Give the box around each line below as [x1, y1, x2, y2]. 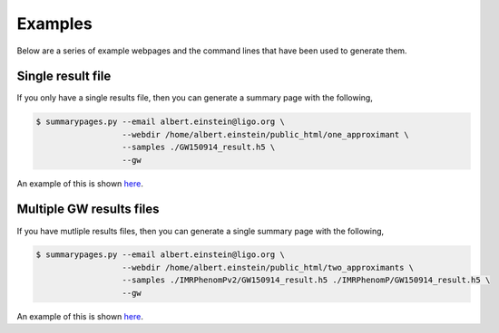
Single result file [16, 69, 112, 84]
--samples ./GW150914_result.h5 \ [122, 142, 276, 153]
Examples [16, 14, 93, 33]
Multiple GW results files [16, 202, 160, 217]
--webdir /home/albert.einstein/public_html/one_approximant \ [122, 129, 410, 139]
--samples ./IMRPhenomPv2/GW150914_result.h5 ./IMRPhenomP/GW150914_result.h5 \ [122, 275, 491, 285]
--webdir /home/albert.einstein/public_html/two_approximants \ [122, 262, 415, 272]
